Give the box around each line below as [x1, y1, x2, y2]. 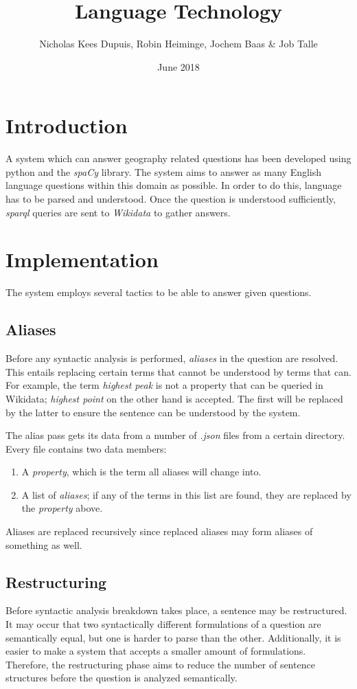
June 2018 [157, 59, 200, 74]
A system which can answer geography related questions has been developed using [5, 151, 352, 166]
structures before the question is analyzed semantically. [5, 670, 238, 685]
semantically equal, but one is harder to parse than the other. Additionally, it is [5, 630, 341, 644]
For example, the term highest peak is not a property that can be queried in [5, 378, 323, 392]
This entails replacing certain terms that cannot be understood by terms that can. [5, 364, 352, 379]
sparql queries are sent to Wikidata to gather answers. [5, 205, 231, 219]
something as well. [5, 537, 82, 552]
